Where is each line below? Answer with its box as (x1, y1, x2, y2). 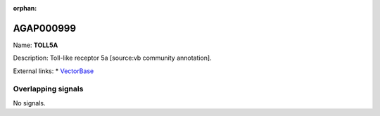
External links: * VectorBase (13, 67, 94, 75)
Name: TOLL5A (13, 41, 58, 49)
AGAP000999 (13, 22, 77, 34)
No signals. (13, 98, 46, 107)
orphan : (13, 4, 37, 12)
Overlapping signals (13, 84, 84, 94)
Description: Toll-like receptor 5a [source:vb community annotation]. (13, 53, 212, 63)
